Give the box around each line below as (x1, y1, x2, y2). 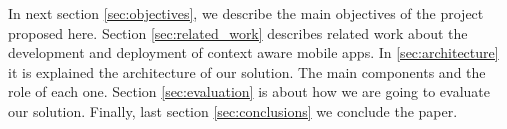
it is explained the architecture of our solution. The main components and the (8, 61, 486, 82)
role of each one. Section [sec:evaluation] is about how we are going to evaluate (8, 81, 491, 102)
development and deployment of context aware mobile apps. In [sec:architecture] (8, 42, 499, 63)
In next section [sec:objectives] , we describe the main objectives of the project (8, 3, 484, 23)
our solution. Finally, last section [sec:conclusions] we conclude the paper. (8, 100, 458, 121)
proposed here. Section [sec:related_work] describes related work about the (8, 22, 468, 43)
